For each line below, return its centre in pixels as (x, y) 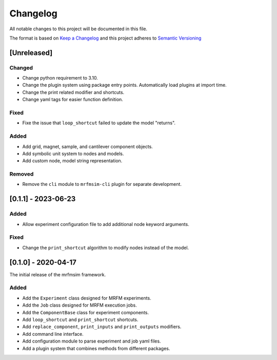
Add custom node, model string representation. (72, 161)
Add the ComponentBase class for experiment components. (85, 312)
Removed (22, 174)
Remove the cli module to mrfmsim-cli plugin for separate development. (102, 184)
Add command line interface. (53, 334)
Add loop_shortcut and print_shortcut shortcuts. (80, 319)
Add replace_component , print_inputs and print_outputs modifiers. (102, 327)
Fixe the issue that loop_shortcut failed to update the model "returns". (99, 123)
